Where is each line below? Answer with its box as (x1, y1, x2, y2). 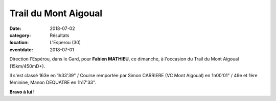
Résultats (50, 32, 70, 38)
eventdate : (9, 46, 33, 53)
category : (9, 32, 31, 38)
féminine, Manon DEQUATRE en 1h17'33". (9, 79, 97, 86)
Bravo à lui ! (9, 89, 35, 95)
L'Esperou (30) (50, 40, 81, 46)
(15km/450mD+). (9, 63, 45, 69)
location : (9, 40, 29, 46)
